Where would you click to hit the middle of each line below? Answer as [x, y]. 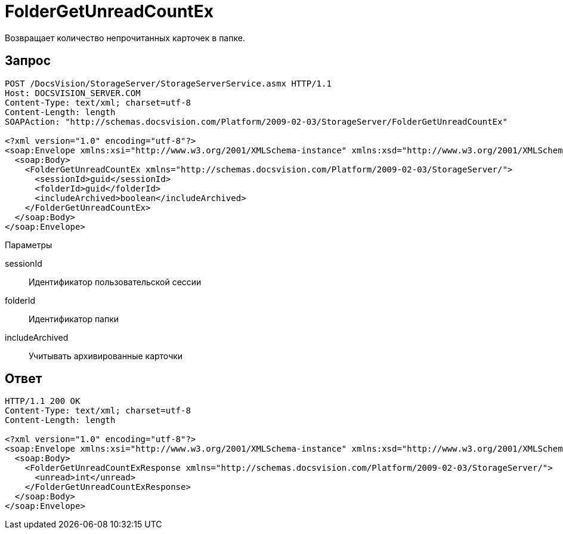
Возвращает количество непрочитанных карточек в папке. [125, 38]
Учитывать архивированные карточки [106, 356]
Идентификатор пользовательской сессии [115, 282]
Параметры [29, 245]
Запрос [28, 61]
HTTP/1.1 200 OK [43, 401]
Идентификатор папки [74, 319]
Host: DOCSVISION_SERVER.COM [73, 93]
